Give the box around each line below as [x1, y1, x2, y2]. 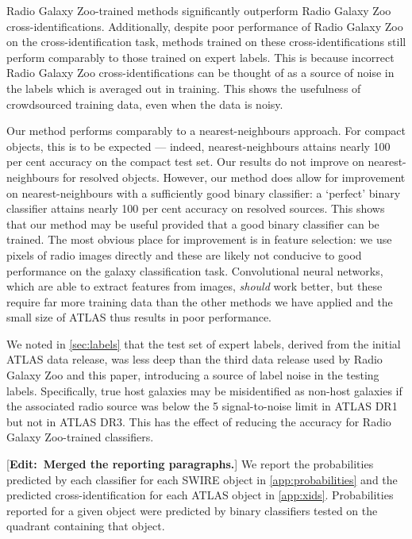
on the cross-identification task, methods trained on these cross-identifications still [6, 33, 406, 50]
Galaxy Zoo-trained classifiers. [6, 429, 154, 445]
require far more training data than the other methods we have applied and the [6, 293, 393, 310]
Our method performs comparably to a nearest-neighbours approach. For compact [6, 122, 406, 139]
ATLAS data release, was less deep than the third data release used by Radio [6, 351, 383, 368]
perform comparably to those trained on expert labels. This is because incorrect [6, 48, 395, 65]
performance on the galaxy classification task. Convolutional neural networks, [6, 262, 383, 279]
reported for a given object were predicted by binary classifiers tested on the [6, 502, 378, 518]
